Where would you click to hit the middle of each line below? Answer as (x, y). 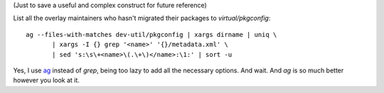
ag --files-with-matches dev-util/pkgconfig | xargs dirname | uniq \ (151, 34)
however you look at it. (46, 80)
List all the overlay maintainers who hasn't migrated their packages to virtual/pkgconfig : (142, 18)
